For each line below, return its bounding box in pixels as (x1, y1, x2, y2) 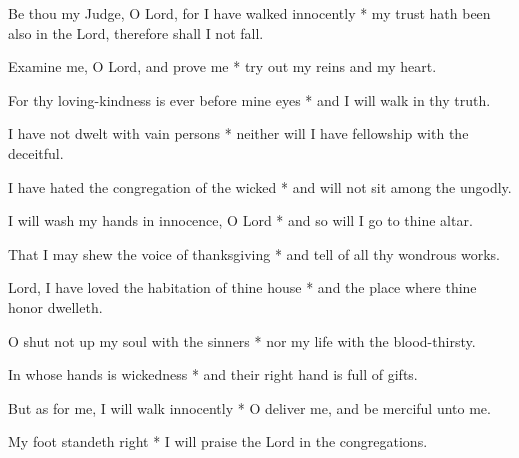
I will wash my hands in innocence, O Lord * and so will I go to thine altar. (8, 210, 473, 231)
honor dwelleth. (8, 296, 103, 317)
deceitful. (8, 142, 64, 163)
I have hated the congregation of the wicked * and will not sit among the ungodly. (8, 176, 512, 197)
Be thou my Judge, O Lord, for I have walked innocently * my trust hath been (8, 3, 491, 23)
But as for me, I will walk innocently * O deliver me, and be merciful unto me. (8, 397, 491, 418)
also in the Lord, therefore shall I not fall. (8, 22, 264, 43)
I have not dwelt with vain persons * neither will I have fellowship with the (8, 123, 469, 144)
